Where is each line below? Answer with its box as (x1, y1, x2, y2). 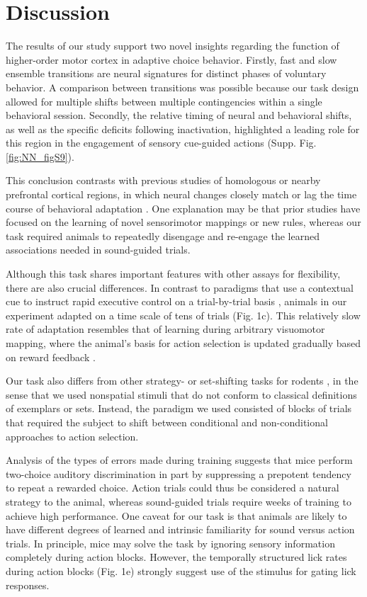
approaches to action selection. (6, 428, 139, 443)
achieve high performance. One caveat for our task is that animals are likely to (6, 508, 347, 523)
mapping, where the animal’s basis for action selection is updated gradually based (6, 336, 361, 350)
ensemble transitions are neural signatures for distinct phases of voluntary (6, 66, 327, 81)
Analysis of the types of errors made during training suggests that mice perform (6, 453, 353, 467)
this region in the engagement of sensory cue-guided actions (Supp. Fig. (6, 135, 317, 150)
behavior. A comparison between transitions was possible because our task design (6, 79, 359, 94)
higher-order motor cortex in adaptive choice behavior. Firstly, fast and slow (6, 52, 337, 67)
